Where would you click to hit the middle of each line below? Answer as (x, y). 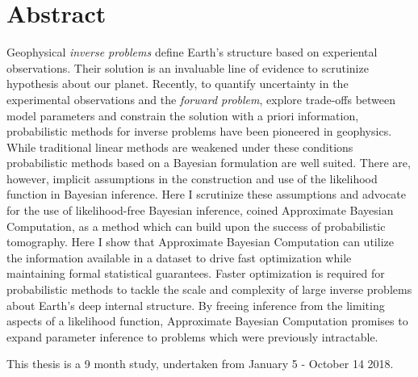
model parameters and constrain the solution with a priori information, (183, 115)
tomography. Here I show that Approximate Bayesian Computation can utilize (200, 242)
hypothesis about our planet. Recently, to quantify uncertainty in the (178, 84)
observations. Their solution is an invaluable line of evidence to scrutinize (188, 67)
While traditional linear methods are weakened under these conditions (180, 147)
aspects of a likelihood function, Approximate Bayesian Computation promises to (207, 321)
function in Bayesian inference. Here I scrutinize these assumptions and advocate (207, 194)
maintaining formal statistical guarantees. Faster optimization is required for (196, 273)
